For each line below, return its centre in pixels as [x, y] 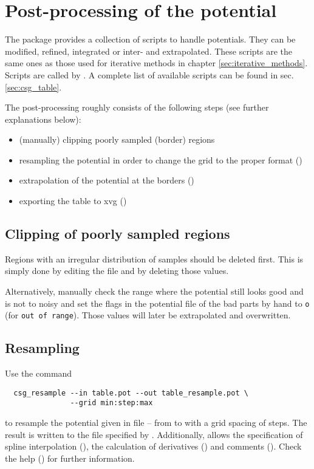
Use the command [39, 373]
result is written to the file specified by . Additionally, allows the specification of [154, 434]
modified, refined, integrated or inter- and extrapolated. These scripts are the [149, 51]
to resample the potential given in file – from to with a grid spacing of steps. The [156, 423]
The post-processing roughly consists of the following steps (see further [137, 107]
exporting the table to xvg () [73, 201]
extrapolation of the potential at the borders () [107, 180]
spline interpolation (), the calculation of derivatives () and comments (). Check [153, 446]
